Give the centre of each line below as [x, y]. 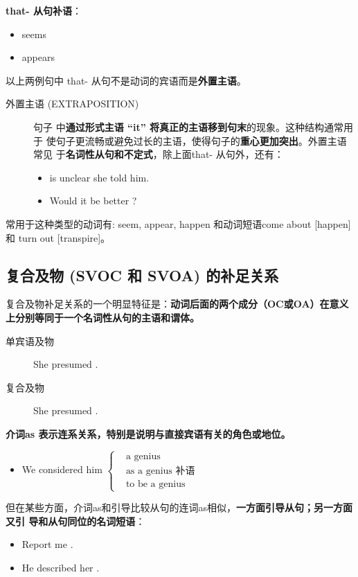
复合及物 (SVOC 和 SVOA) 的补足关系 [142, 275]
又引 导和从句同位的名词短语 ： [75, 521]
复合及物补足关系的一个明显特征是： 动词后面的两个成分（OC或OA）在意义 [177, 304]
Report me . [47, 544]
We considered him [62, 469]
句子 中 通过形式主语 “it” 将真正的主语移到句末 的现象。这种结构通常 [189, 126]
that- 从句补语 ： [44, 10]
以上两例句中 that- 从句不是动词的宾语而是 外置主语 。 [126, 80]
